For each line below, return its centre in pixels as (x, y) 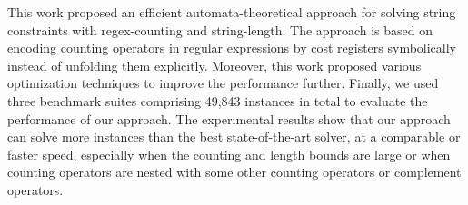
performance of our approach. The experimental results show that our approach (229, 118)
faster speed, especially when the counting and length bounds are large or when (229, 154)
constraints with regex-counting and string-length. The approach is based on (220, 29)
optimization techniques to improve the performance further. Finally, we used (223, 83)
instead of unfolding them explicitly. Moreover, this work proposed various (214, 65)
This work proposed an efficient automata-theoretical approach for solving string (232, 12)
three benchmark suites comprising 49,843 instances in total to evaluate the (218, 100)
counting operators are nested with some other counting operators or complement (234, 172)
